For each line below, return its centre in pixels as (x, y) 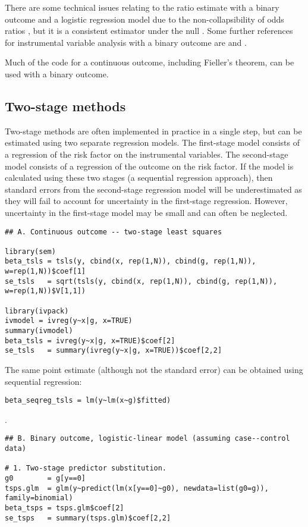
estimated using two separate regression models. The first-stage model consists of (152, 142)
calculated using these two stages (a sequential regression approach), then (139, 178)
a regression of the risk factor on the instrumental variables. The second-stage (147, 154)
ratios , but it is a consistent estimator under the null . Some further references (149, 31)
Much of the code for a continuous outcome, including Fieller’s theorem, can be (150, 62)
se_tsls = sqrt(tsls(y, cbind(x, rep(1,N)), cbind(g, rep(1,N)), (141, 281)
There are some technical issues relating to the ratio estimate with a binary (142, 7)
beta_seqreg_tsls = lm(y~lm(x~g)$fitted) (88, 401)
